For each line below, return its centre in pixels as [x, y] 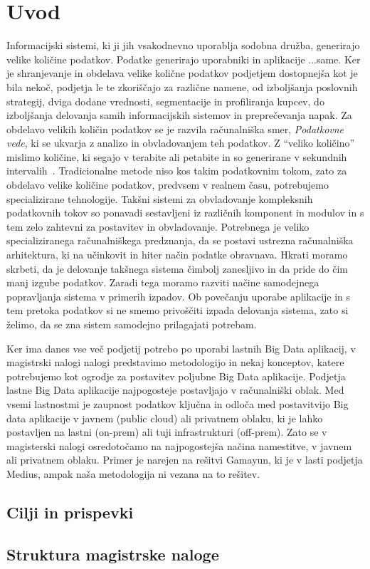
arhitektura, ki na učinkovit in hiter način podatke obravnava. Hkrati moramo [177, 255]
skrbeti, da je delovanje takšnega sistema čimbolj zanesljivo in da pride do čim [177, 268]
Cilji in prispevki [70, 512]
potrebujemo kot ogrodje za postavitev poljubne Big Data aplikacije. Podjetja [176, 376]
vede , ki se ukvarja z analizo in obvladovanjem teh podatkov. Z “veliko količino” [181, 143]
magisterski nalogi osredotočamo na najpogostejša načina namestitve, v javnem [179, 445]
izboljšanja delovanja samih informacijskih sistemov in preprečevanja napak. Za [179, 115]
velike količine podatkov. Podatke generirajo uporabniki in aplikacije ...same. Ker [184, 59]
